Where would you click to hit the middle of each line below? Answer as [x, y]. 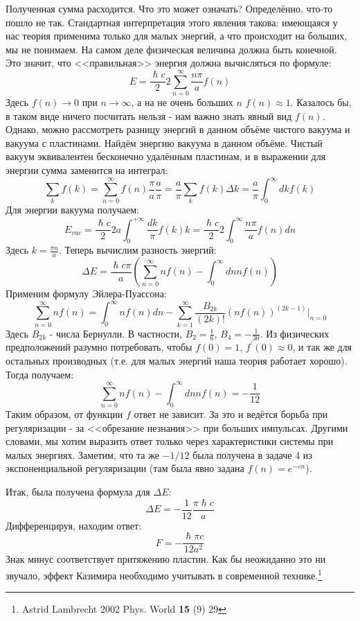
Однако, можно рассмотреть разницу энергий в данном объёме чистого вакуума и [178, 129]
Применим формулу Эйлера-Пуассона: [86, 294]
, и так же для [322, 347]
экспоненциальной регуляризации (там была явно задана [125, 468]
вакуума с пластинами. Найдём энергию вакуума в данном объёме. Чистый [164, 142]
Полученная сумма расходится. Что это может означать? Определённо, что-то [169, 8]
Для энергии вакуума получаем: [72, 210]
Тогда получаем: [40, 374]
